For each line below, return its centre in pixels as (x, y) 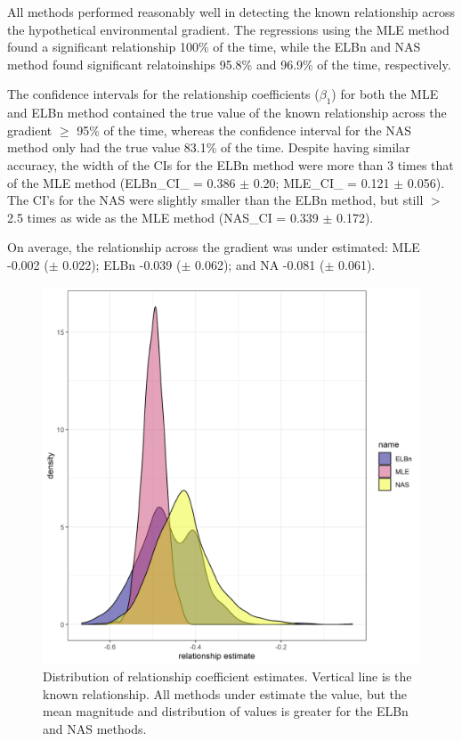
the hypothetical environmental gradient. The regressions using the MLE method (228, 29)
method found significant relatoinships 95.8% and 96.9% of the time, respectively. (229, 64)
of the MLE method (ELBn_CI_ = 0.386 (122, 182)
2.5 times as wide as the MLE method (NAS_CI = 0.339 (163, 217)
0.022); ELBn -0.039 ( (122, 264)
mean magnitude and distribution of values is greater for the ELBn (226, 711)
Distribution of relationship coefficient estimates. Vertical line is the (227, 676)
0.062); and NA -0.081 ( (260, 264)
